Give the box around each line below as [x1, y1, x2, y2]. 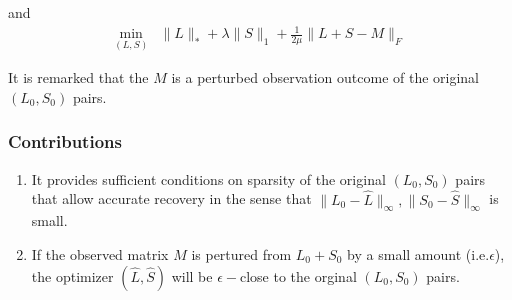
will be [171, 265, 213, 286]
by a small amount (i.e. [347, 243, 490, 264]
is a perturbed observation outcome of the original [171, 67, 480, 88]
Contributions [8, 129, 122, 154]
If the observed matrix [31, 243, 169, 264]
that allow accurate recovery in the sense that [31, 188, 312, 209]
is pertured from [191, 243, 292, 264]
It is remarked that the [8, 67, 149, 88]
